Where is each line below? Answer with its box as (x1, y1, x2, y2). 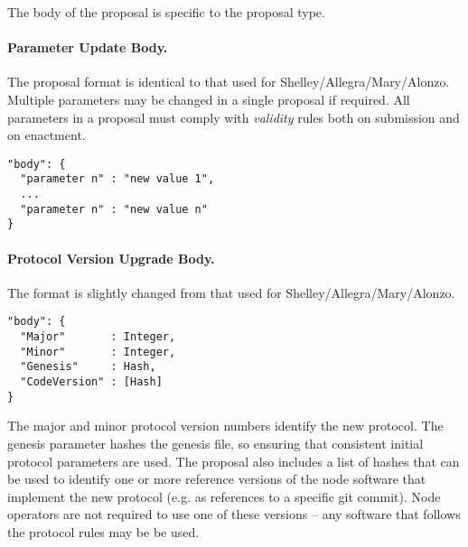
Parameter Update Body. (7, 38, 168, 57)
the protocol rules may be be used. (7, 522, 200, 541)
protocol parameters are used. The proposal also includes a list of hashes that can (7, 451, 460, 470)
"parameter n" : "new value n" (20, 202, 208, 216)
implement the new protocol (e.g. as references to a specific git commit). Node (7, 487, 441, 505)
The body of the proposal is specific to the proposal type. (7, 3, 325, 21)
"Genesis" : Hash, (20, 360, 156, 374)
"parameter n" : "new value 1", (20, 172, 215, 186)
